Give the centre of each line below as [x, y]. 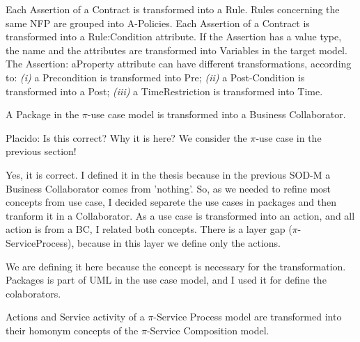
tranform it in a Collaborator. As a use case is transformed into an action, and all [180, 215]
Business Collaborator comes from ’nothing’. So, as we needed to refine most [169, 188]
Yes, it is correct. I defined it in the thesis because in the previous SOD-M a [168, 174]
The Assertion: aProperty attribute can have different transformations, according [179, 64]
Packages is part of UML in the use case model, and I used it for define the [166, 280]
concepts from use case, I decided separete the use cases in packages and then [171, 202]
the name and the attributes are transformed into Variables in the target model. [177, 50]
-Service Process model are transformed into [248, 317]
